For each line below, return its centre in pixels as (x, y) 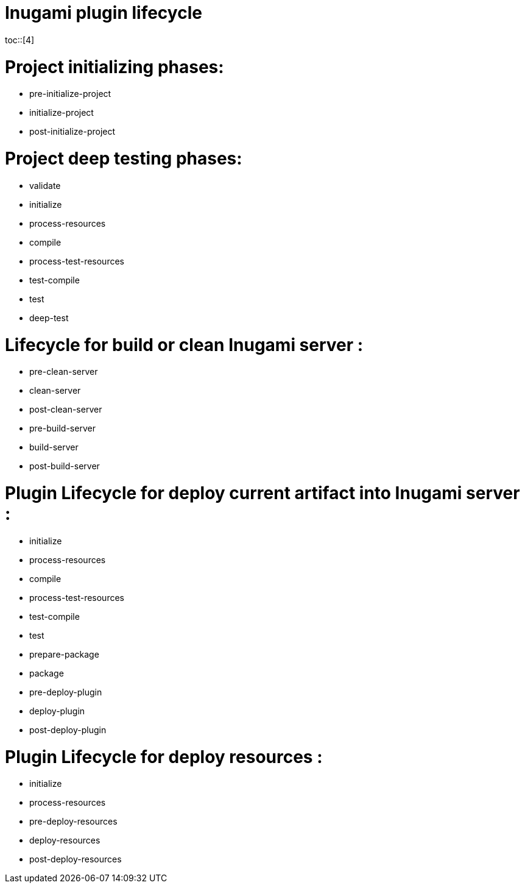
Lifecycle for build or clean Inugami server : (184, 345)
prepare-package (64, 654)
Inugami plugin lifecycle (104, 13)
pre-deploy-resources (73, 822)
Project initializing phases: (115, 67)
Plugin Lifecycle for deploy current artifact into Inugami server (262, 493)
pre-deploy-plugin (66, 692)
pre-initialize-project (70, 94)
